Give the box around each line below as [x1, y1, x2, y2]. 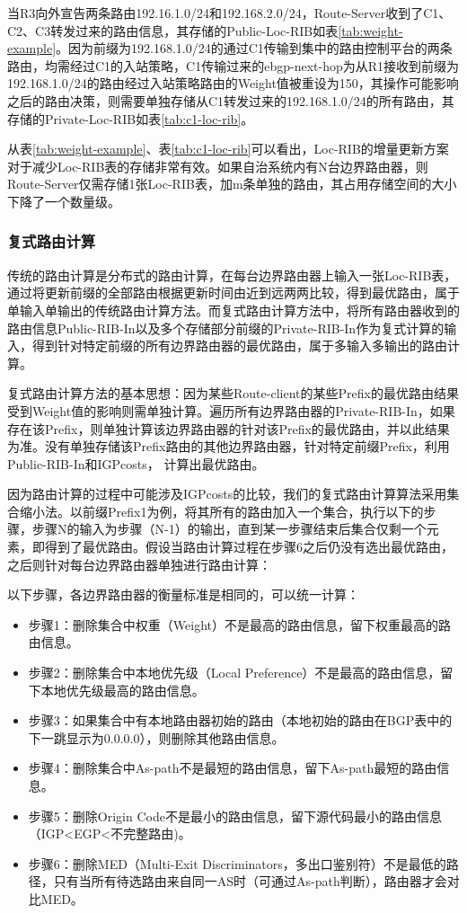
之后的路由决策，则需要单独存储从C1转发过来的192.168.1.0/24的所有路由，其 [7, 91, 454, 110]
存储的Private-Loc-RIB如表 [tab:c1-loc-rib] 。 [7, 109, 254, 128]
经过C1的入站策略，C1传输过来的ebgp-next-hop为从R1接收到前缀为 [69, 56, 460, 75]
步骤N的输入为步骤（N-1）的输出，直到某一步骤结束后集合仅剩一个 [31, 519, 427, 538]
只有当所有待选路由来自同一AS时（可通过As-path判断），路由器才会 [53, 872, 447, 891]
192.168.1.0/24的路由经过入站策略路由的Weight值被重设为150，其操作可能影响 [7, 74, 459, 93]
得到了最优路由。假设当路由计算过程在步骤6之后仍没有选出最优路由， [44, 537, 454, 556]
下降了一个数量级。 [7, 191, 120, 210]
